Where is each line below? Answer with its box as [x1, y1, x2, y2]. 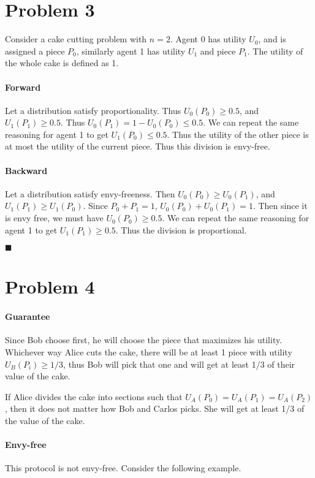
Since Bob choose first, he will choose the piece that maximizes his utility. [5, 333, 283, 346]
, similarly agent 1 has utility [76, 44, 186, 57]
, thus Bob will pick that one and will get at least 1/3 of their [63, 357, 295, 370]
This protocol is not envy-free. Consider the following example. [5, 461, 241, 474]
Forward [5, 80, 41, 93]
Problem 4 [5, 274, 95, 299]
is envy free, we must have [5, 211, 104, 224]
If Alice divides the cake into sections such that [5, 390, 183, 403]
